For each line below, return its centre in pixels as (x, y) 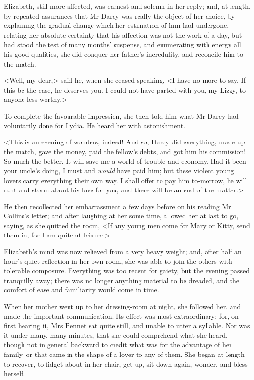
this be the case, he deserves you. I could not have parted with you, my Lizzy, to (125, 89)
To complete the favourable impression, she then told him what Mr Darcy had (121, 115)
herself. (15, 373)
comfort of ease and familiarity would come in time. (81, 290)
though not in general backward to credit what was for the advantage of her (118, 344)
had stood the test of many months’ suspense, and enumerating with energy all (123, 44)
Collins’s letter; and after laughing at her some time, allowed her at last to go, (121, 216)
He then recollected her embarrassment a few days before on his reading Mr (117, 206)
